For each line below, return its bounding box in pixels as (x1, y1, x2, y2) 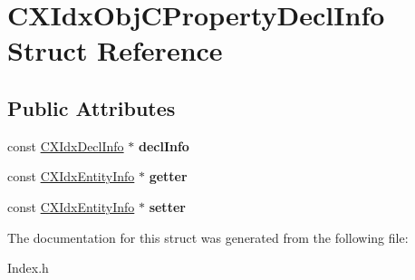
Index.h (7, 258, 49, 277)
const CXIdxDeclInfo (7, 136, 124, 155)
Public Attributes (7, 93, 176, 121)
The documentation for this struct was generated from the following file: (7, 227, 409, 246)
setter (149, 197, 186, 216)
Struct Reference (7, 32, 223, 69)
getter (149, 167, 188, 186)
